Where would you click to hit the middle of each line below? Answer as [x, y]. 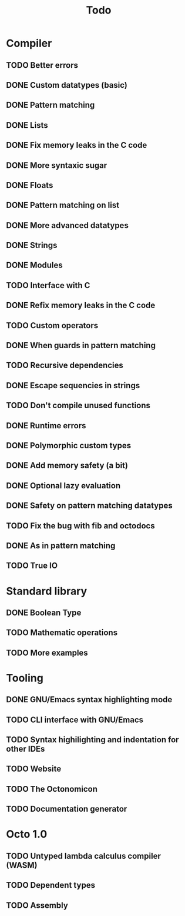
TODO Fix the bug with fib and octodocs [80, 526]
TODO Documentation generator [67, 809]
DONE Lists [27, 125]
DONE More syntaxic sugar [57, 165]
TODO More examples [47, 652]
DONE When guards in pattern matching [81, 345]
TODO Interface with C [48, 285]
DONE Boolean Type [44, 612]
